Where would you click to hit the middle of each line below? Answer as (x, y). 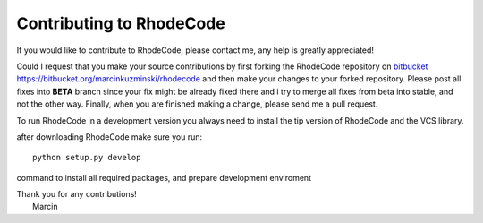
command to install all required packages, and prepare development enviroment (164, 177)
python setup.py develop (87, 158)
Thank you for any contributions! (77, 194)
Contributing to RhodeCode (121, 23)
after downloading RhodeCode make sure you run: (110, 137)
